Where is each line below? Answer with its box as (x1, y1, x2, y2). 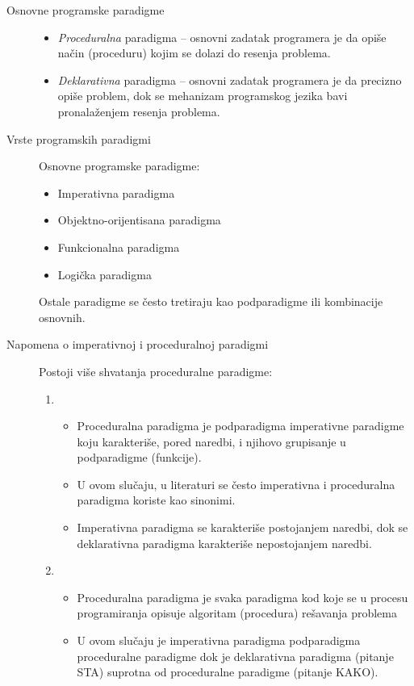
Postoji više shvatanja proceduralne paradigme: (39, 362, 273, 379)
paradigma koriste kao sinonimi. (77, 491, 236, 508)
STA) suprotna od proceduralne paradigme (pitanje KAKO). (77, 663, 378, 680)
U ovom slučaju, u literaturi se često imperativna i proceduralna (77, 475, 395, 492)
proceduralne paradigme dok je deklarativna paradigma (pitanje (77, 647, 394, 664)
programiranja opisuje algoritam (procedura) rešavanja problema (77, 604, 398, 621)
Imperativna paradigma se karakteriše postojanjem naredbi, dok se (77, 519, 408, 536)
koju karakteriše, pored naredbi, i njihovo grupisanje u (77, 433, 346, 450)
